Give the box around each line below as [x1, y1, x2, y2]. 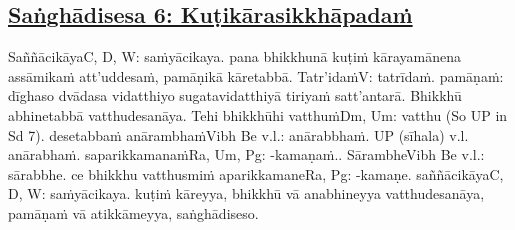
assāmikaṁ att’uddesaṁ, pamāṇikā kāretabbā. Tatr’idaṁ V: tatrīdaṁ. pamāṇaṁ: [8, 65, 504, 86]
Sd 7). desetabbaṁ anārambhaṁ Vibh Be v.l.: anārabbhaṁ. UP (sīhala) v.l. [8, 124, 469, 145]
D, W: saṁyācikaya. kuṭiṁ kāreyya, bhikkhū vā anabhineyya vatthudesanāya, [8, 183, 485, 204]
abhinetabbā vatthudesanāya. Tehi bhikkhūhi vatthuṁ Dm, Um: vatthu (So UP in [8, 104, 508, 125]
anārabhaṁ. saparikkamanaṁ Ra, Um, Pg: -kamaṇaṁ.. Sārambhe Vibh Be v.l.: [8, 144, 485, 165]
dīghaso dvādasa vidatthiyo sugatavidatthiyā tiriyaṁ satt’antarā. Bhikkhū [8, 85, 462, 106]
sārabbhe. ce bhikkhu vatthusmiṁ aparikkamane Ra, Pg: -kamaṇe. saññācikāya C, [8, 163, 504, 184]
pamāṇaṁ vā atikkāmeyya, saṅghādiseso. [8, 202, 259, 223]
